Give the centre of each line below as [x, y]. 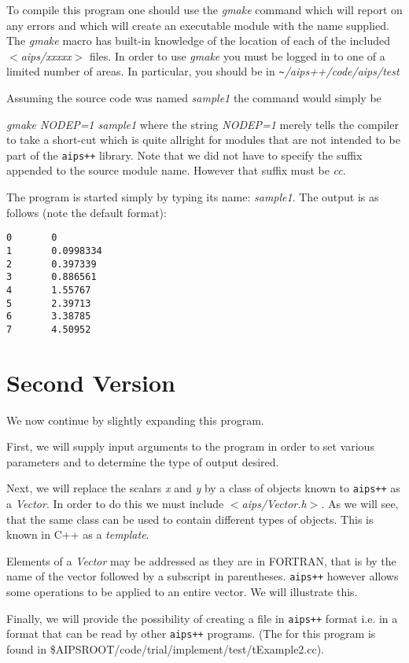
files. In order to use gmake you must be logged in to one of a [237, 55]
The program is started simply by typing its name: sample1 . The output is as [193, 197]
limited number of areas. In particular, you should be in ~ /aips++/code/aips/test [203, 71]
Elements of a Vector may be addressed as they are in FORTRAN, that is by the [201, 560]
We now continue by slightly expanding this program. [135, 420]
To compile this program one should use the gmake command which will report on [204, 9]
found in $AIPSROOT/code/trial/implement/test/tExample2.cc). [166, 649]
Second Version [91, 382]
